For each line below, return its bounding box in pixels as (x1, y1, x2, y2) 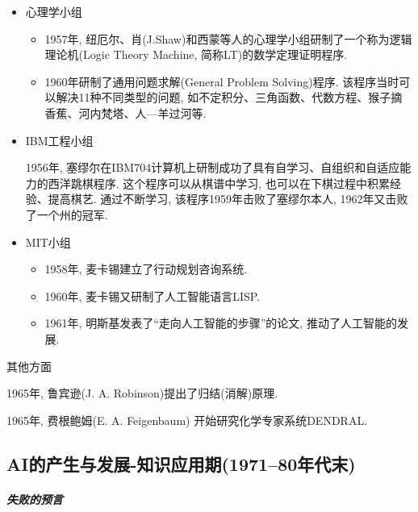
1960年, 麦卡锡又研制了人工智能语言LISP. (44, 287, 260, 304)
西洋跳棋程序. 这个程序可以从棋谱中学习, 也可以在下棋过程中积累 (48, 174, 390, 191)
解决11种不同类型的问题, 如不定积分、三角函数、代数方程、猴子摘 (56, 89, 403, 106)
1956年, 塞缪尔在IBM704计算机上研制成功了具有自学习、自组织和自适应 (25, 159, 400, 176)
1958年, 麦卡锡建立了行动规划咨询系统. (44, 260, 248, 277)
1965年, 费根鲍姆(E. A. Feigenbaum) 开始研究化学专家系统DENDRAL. (6, 411, 368, 428)
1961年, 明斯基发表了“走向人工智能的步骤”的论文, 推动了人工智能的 (44, 314, 397, 331)
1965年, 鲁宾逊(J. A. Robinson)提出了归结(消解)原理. (6, 385, 278, 402)
